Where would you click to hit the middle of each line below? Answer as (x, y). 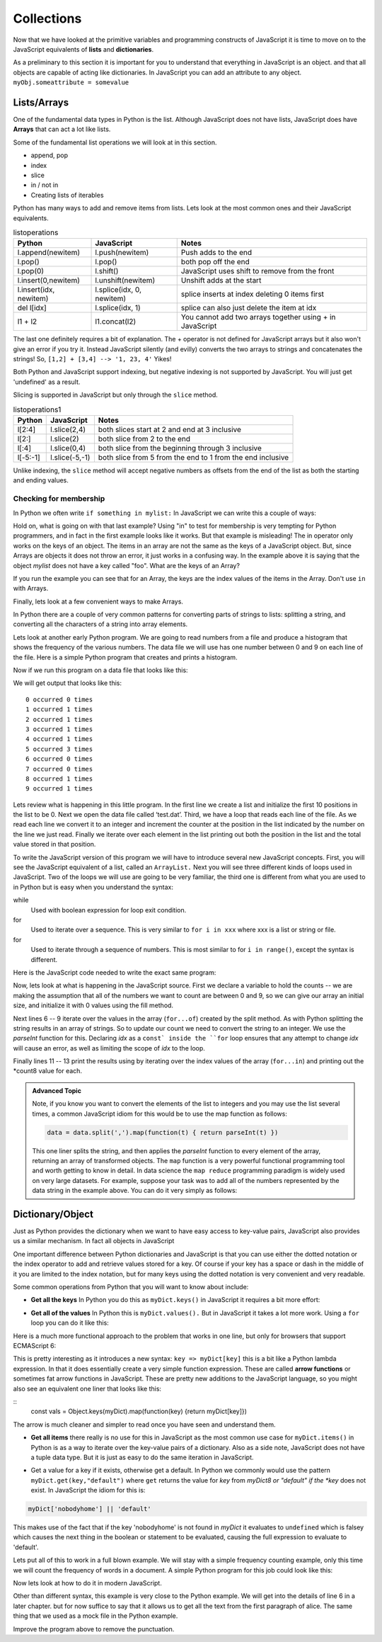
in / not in (45, 185)
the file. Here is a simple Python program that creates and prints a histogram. (125, 657)
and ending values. (41, 480)
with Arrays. (31, 589)
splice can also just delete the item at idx (249, 308)
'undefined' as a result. (47, 382)
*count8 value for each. (48, 1071)
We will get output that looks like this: (67, 683)
